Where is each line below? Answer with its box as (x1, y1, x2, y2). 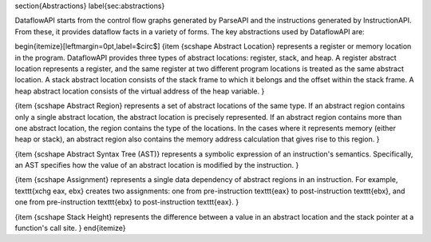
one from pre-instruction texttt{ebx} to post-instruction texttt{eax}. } (14, 197, 239, 207)
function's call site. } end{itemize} (14, 224, 126, 233)
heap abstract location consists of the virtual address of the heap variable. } (14, 86, 265, 96)
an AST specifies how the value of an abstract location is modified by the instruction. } (14, 161, 299, 170)
